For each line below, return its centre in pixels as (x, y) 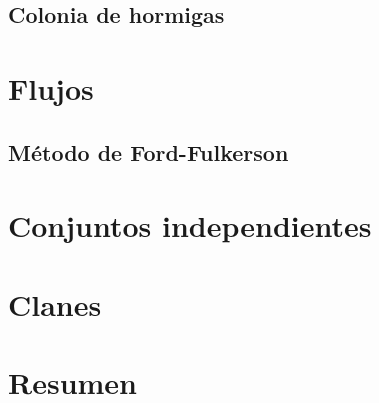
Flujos (51, 87)
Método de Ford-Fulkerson (148, 151)
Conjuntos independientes (190, 225)
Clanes (55, 303)
